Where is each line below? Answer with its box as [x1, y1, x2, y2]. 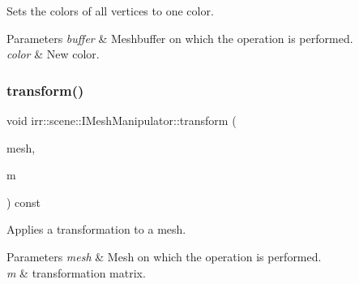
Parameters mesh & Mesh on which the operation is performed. [6, 247, 322, 265]
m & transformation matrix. [6, 264, 146, 281]
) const [6, 193, 41, 210]
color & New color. [6, 45, 100, 62]
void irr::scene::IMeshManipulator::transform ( [6, 112, 237, 128]
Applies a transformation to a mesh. [6, 221, 186, 238]
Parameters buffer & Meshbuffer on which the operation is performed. [6, 29, 353, 46]
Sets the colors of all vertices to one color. [6, 2, 214, 19]
